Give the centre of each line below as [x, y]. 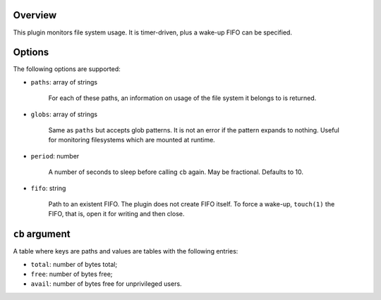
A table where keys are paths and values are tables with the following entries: [126, 251]
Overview [35, 15]
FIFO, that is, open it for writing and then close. [116, 214]
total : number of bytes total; [74, 264]
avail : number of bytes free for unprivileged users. [107, 284]
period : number [55, 156]
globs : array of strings [64, 114]
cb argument [42, 234]
